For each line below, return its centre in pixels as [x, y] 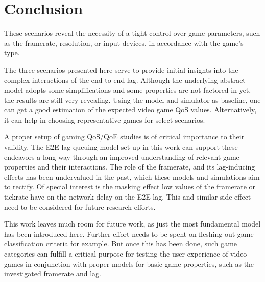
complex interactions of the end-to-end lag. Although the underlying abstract [125, 80]
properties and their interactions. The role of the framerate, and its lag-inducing [130, 167]
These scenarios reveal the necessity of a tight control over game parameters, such [132, 33]
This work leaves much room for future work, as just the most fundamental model [132, 224]
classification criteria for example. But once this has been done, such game [121, 244]
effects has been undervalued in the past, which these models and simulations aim [132, 176]
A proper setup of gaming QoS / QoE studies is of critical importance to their [124, 137]
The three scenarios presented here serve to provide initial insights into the [121, 69]
